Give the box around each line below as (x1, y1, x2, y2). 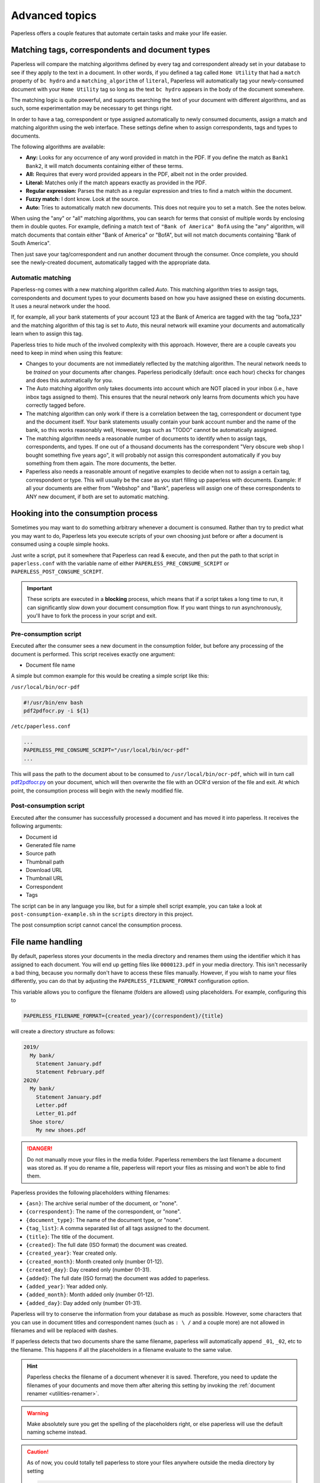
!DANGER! (27, 1145, 53, 1152)
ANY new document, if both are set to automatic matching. (25, 493, 169, 500)
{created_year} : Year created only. (25, 1249, 117, 1257)
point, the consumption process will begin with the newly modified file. (11, 787, 184, 794)
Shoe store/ (30, 1118, 65, 1125)
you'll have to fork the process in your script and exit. (27, 612, 157, 619)
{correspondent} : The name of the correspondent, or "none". (25, 1208, 181, 1215)
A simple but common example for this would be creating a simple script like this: (11, 672, 209, 679)
